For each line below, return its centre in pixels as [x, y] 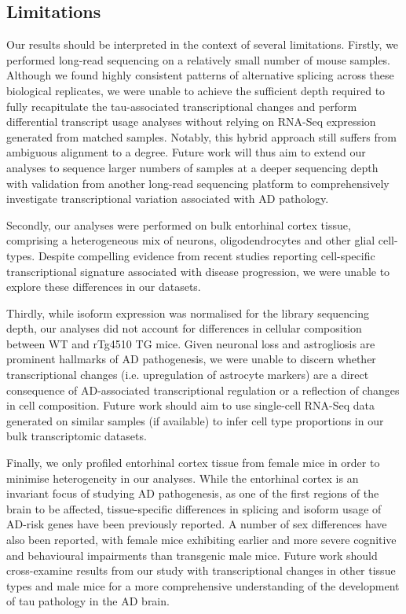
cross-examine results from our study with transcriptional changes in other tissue [201, 570]
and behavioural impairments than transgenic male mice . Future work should [192, 555]
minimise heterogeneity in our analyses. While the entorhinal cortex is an [183, 478]
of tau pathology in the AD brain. [88, 601]
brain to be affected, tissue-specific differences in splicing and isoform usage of [194, 508]
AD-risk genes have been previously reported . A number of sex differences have [197, 524]
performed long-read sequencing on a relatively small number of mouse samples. [199, 59]
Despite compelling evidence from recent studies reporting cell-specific [207, 255]
